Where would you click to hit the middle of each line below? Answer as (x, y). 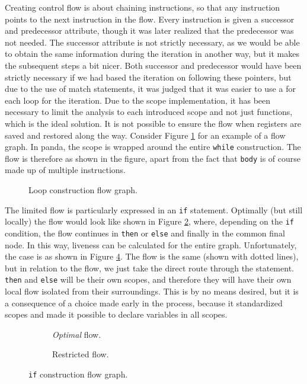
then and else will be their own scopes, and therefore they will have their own (148, 279)
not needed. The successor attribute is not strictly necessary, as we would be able (152, 42)
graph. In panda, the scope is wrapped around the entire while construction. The (153, 147)
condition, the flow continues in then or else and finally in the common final (145, 233)
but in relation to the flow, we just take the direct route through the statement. (149, 268)
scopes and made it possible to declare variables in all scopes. (116, 314)
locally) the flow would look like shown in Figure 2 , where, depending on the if (149, 221)
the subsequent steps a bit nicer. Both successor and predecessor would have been (153, 65)
